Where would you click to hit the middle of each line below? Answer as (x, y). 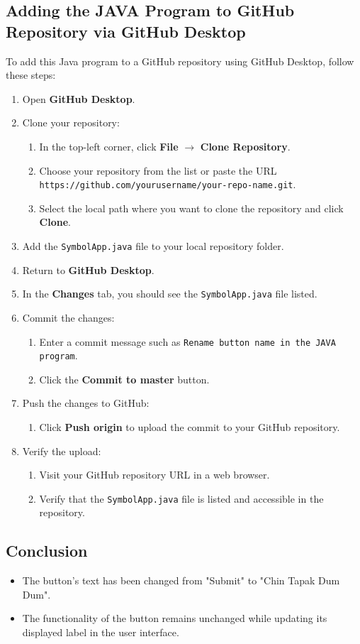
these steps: (31, 75)
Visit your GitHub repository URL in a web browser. (154, 475)
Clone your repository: (71, 122)
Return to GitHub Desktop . (88, 269)
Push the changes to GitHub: (86, 403)
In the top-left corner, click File (109, 146)
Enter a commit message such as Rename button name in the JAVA (187, 341)
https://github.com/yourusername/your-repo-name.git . (168, 184)
